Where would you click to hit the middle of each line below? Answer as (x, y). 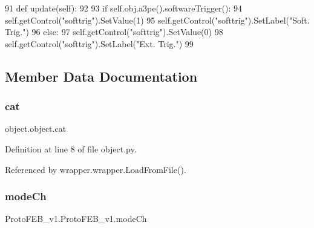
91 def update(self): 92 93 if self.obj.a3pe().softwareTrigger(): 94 (124, 8)
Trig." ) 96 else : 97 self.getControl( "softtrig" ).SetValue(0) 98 (114, 32)
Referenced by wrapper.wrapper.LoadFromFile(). (96, 169)
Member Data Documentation (101, 76)
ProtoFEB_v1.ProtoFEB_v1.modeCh (76, 219)
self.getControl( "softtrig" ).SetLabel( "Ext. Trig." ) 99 (99, 43)
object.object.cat (36, 129)
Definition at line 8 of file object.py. (71, 148)
